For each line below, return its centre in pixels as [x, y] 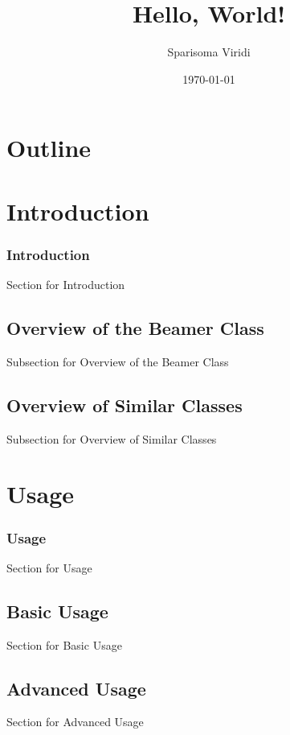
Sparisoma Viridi [209, 52]
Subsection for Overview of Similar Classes [112, 438]
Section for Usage [49, 567]
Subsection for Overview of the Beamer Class [118, 361]
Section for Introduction [66, 285]
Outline [49, 148]
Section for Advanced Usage [75, 722]
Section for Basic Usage [64, 644]
